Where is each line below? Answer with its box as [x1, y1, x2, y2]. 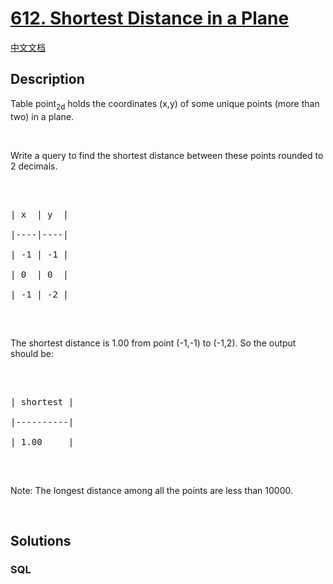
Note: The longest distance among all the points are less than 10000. [10, 484, 294, 496]
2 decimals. [10, 160, 58, 172]
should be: [10, 347, 55, 359]
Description [10, 71, 85, 88]
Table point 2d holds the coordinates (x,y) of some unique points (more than [10, 97, 320, 112]
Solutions [10, 532, 72, 549]
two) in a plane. [10, 110, 74, 122]
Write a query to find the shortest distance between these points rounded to [10, 149, 324, 161]
